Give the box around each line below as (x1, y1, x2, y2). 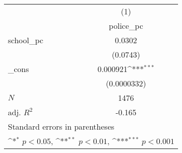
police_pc (109, 20, 143, 31)
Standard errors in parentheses (8, 121, 115, 132)
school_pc (8, 34, 44, 46)
